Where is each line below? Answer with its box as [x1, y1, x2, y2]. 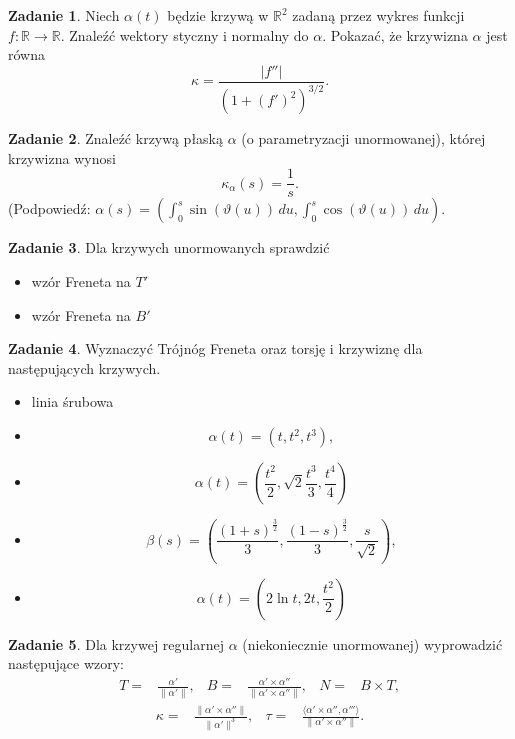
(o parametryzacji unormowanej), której [241, 128, 486, 149]
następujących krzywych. [8, 357, 161, 378]
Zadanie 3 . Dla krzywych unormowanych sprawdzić [8, 237, 330, 258]
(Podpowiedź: [8, 198, 91, 219]
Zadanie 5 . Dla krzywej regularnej [8, 633, 224, 654]
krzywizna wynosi [8, 147, 116, 168]
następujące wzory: [8, 653, 125, 674]
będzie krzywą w [167, 5, 269, 25]
